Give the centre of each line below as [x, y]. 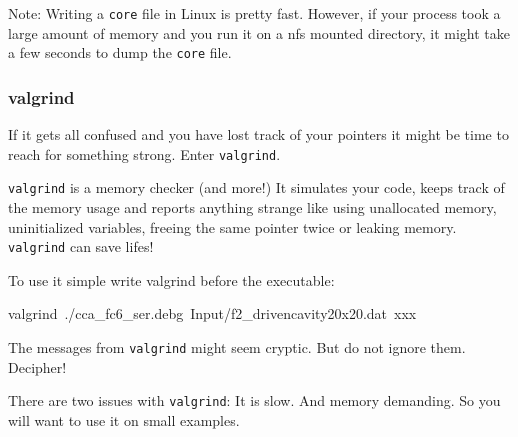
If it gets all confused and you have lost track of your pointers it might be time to [258, 134]
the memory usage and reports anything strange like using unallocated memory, [252, 207]
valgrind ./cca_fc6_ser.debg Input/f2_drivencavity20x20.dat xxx [212, 313]
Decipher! [37, 366]
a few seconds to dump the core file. [120, 52]
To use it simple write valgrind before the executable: [171, 279]
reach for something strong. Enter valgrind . [144, 153]
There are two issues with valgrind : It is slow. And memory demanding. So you [254, 400]
